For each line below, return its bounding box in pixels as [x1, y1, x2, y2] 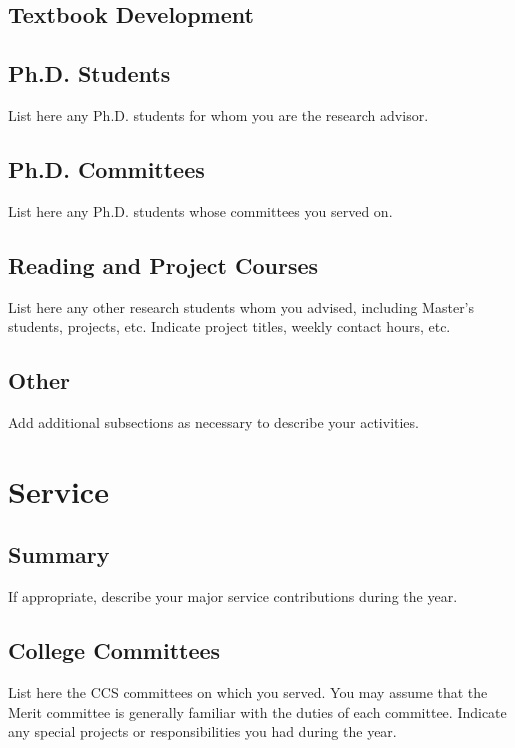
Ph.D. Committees [8, 153, 205, 184]
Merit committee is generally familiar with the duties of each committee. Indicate [8, 701, 507, 722]
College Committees [8, 635, 221, 666]
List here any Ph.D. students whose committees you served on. [8, 200, 393, 221]
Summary [8, 539, 110, 570]
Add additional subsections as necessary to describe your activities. [8, 411, 419, 432]
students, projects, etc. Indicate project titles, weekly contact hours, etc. [8, 316, 451, 337]
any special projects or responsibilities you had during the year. [8, 721, 397, 742]
